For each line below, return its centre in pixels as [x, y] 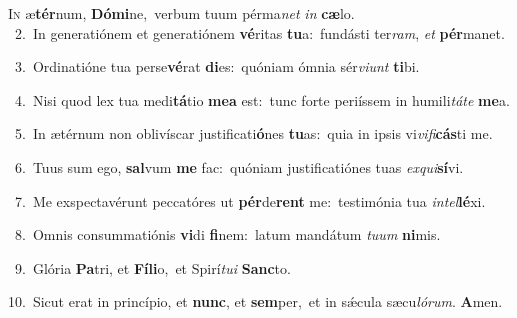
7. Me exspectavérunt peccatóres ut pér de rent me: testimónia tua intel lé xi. [250, 200]
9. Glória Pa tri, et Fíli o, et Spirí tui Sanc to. [152, 267]
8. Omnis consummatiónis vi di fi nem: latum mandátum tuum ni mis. [227, 234]
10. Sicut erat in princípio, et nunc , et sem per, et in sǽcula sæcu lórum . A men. [255, 301]
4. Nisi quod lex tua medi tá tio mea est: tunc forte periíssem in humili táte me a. [262, 99]
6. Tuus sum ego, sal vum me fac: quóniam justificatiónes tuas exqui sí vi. [239, 166]
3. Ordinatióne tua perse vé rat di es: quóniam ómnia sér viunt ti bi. [217, 66]
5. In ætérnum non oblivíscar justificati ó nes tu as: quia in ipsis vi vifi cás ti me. [253, 133]
